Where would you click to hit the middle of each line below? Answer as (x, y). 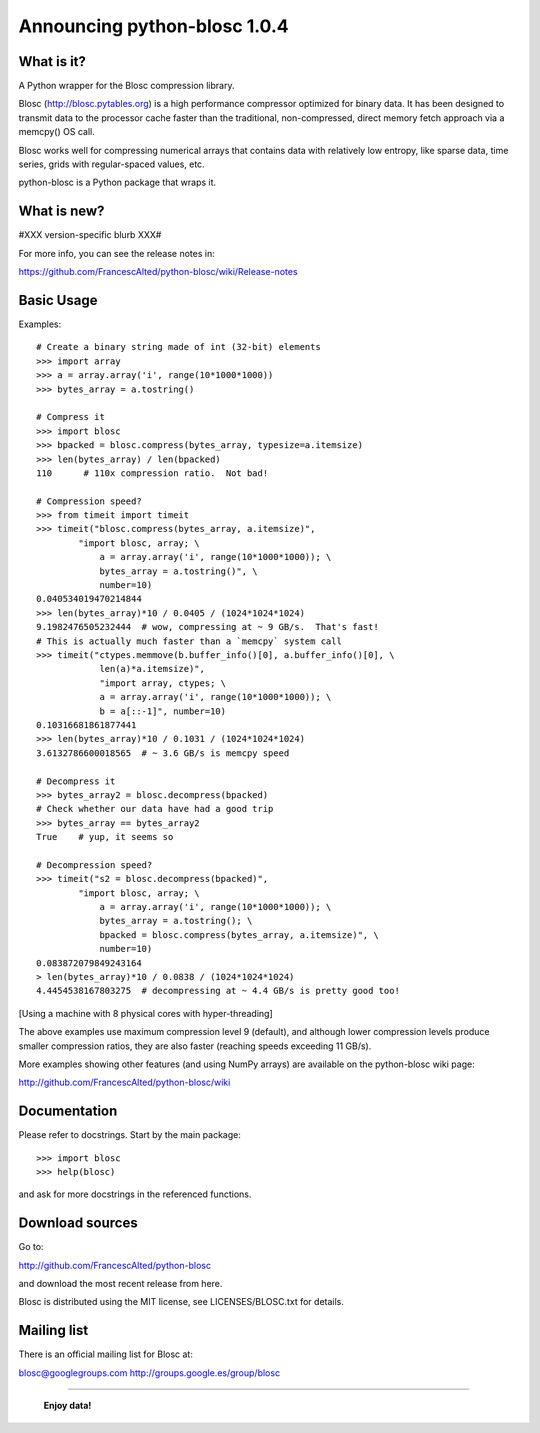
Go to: (31, 1247)
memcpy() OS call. (56, 132)
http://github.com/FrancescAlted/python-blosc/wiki (124, 1082)
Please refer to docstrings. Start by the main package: (130, 1135)
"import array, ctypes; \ (163, 683)
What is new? (61, 211)
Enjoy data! (67, 1406)
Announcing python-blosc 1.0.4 (153, 26)
